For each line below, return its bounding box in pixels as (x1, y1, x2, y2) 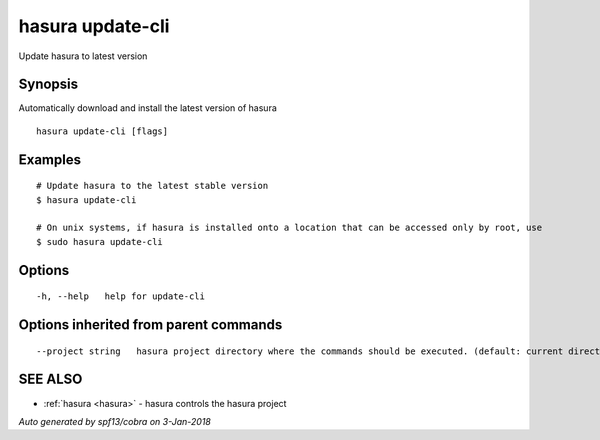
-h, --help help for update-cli (36, 291, 205, 302)
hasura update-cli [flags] (36, 125, 169, 137)
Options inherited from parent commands (18, 316, 283, 334)
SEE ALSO (18, 371, 83, 388)
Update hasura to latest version (18, 50, 148, 62)
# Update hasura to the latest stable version (36, 180, 269, 192)
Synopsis (18, 76, 79, 93)
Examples (18, 151, 82, 168)
